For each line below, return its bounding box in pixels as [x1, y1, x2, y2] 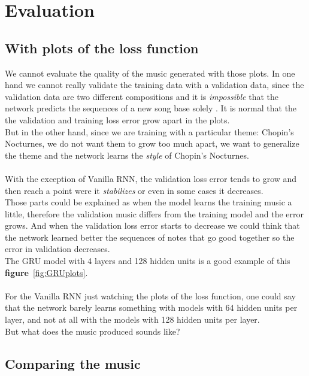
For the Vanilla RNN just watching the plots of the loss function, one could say [5, 289, 296, 302]
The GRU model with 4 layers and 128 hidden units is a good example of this [5, 254, 290, 267]
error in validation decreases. [5, 242, 110, 255]
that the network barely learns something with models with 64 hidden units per [5, 301, 298, 314]
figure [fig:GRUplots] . [5, 266, 88, 278]
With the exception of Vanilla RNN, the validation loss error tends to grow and [5, 172, 297, 184]
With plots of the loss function [5, 38, 199, 57]
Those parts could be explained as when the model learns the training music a [5, 196, 292, 208]
